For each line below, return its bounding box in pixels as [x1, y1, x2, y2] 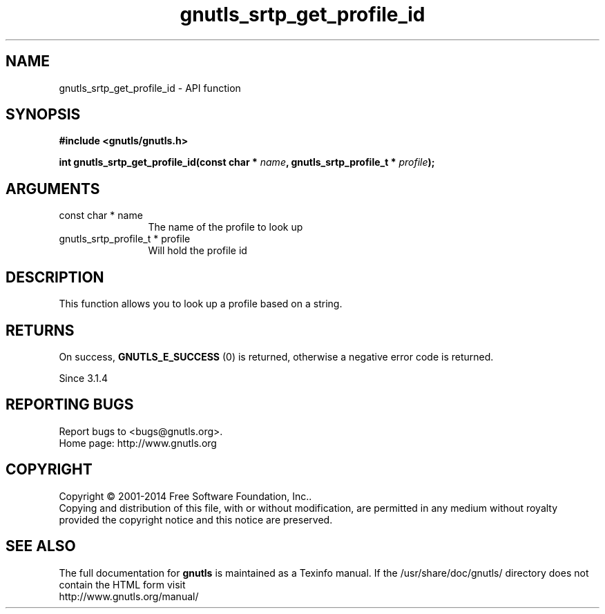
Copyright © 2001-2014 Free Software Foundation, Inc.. [59, 490, 312, 502]
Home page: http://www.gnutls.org [59, 436, 217, 449]
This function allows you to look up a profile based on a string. [59, 298, 343, 310]
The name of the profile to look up [148, 221, 303, 233]
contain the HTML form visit [59, 578, 186, 591]
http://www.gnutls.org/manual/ [59, 590, 199, 602]
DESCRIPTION [6, 268, 104, 286]
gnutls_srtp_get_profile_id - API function [59, 81, 241, 94]
